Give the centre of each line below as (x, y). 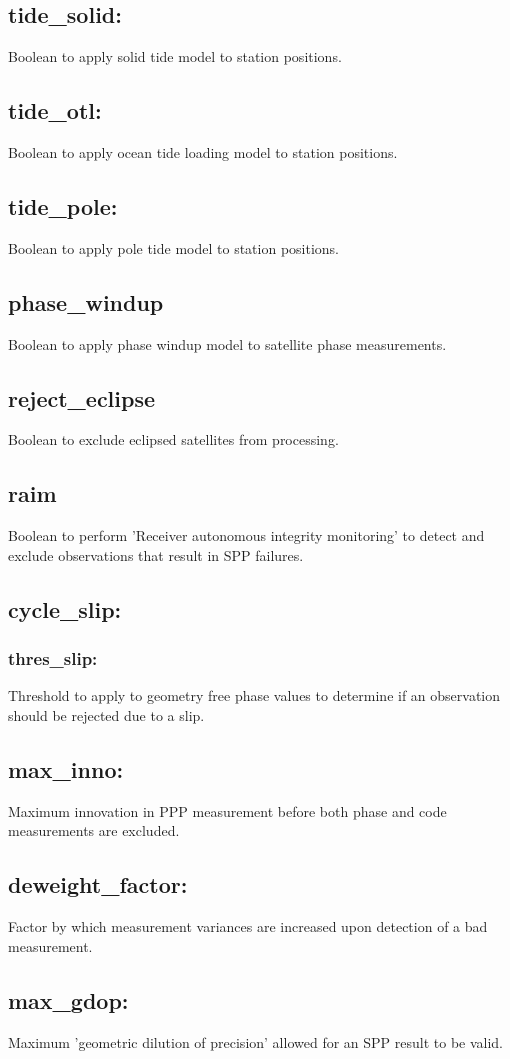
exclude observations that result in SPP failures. (156, 554)
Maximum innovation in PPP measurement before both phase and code (227, 810)
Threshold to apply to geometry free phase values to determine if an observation (254, 695)
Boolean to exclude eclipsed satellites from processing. (173, 439)
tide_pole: (63, 205)
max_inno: (66, 768)
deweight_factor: (98, 884)
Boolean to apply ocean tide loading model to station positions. (203, 152)
